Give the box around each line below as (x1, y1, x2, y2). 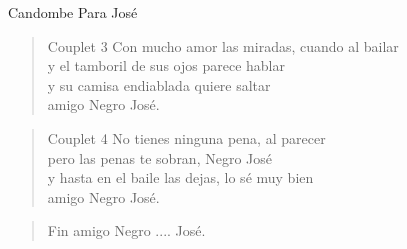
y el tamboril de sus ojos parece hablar (47, 55, 285, 76)
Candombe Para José (8, 2, 138, 22)
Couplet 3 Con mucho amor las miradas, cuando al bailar (47, 35, 399, 56)
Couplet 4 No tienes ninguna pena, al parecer (47, 127, 326, 148)
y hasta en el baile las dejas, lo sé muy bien (47, 167, 314, 188)
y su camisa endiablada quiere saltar (47, 74, 271, 95)
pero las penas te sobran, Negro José (47, 147, 273, 168)
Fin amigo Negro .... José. (47, 220, 206, 241)
